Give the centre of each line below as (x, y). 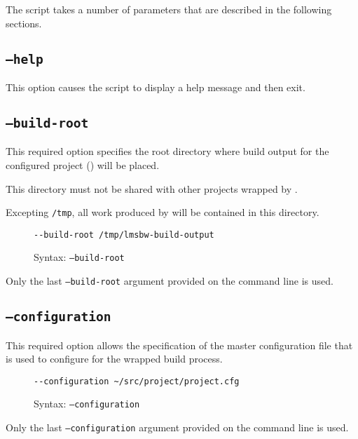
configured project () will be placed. (83, 164)
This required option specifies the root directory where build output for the (167, 151)
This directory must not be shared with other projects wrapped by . (152, 188)
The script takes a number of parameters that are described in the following (169, 9)
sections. (24, 23)
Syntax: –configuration (87, 404)
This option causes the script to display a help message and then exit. (156, 87)
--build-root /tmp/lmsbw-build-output (124, 235)
